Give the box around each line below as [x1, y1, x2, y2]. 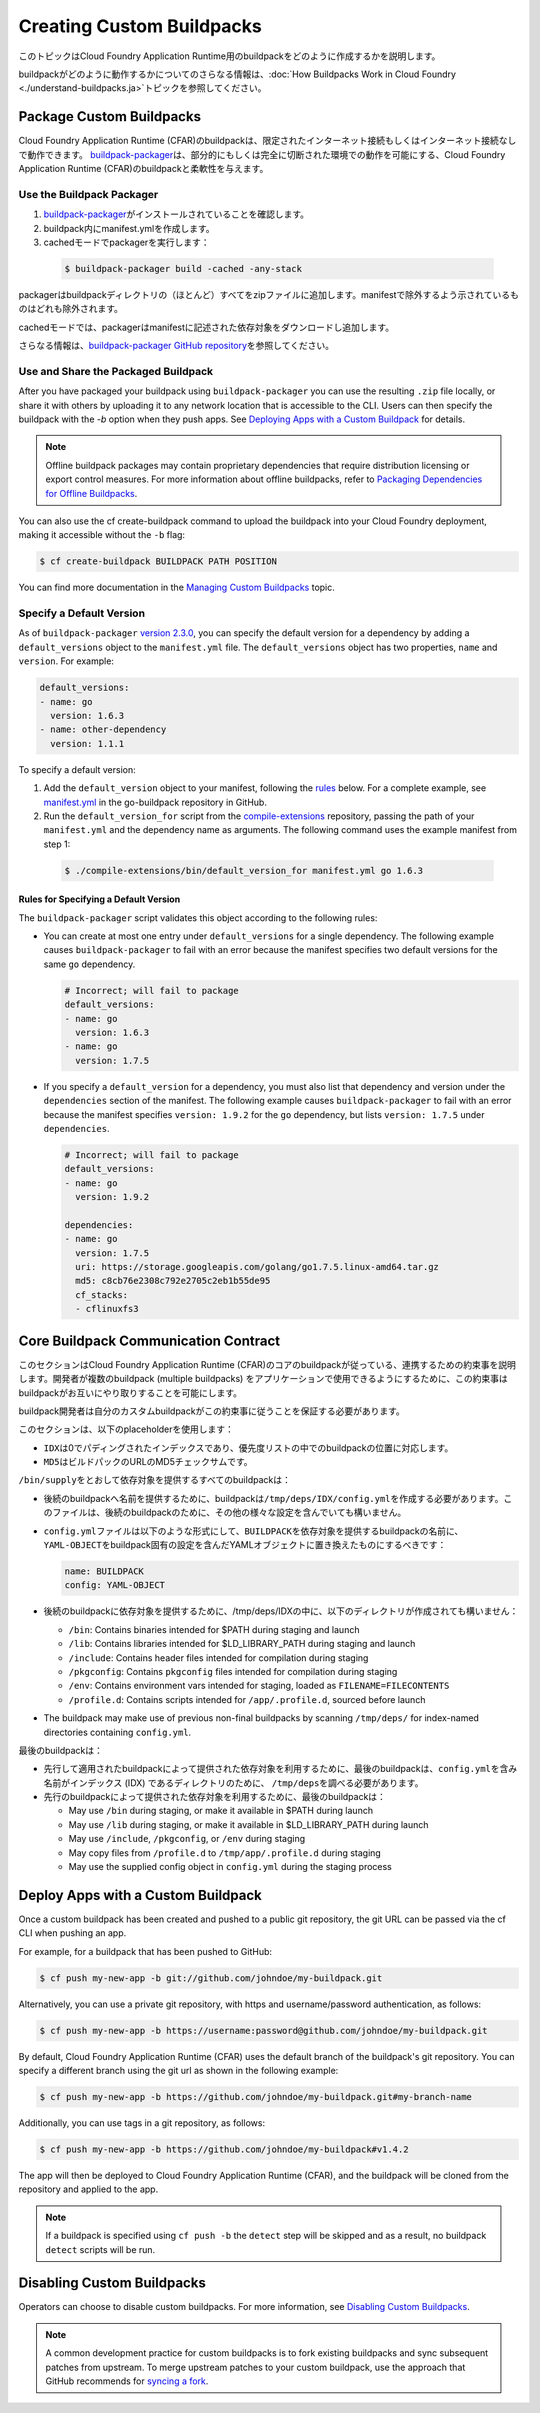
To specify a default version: [18, 763, 137, 775]
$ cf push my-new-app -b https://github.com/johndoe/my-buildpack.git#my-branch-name [39, 2091, 472, 2103]
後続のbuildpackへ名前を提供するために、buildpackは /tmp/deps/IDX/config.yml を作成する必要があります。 [43, 1492, 504, 1504]
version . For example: [18, 655, 115, 667]
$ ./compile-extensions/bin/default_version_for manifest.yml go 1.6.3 [64, 865, 424, 876]
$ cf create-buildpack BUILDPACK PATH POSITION [39, 556, 277, 567]
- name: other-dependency [39, 724, 167, 735]
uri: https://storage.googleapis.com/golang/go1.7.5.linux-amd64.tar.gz [75, 1261, 440, 1273]
